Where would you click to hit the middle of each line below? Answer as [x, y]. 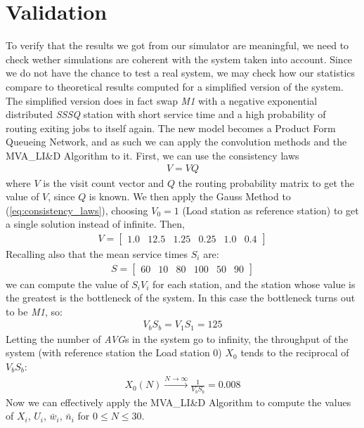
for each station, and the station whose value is [254, 284]
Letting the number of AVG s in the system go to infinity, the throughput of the [177, 338]
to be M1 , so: [34, 311]
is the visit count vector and [104, 182]
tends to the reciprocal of [295, 352]
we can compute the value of [67, 284]
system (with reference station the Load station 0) [114, 352]
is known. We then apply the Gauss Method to [190, 196]
